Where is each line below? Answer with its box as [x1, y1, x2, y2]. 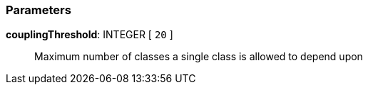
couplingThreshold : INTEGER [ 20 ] [6, 28, 173, 41]
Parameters [6, 3, 71, 17]
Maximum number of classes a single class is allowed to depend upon [34, 50, 363, 63]
